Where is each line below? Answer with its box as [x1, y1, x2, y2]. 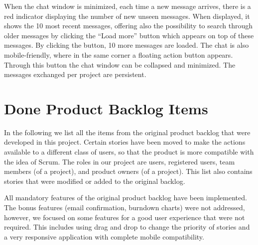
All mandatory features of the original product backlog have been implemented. [4, 192, 247, 203]
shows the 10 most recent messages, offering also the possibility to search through [4, 20, 253, 31]
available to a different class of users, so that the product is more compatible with [4, 147, 254, 157]
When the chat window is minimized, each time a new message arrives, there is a [4, 1, 251, 11]
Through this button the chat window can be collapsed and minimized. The [4, 59, 236, 70]
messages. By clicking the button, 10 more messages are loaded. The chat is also [4, 40, 249, 50]
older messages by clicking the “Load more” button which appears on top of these [4, 30, 254, 40]
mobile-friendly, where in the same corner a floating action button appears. [4, 49, 233, 60]
